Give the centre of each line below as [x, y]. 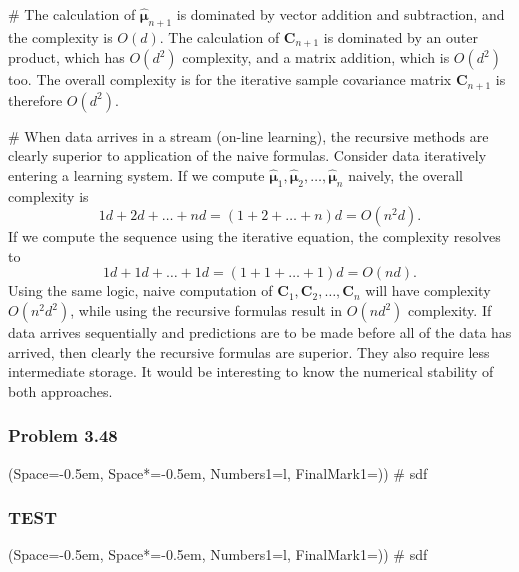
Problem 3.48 [63, 435]
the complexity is [60, 36]
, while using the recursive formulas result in [206, 310]
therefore [35, 99]
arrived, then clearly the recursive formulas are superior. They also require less [249, 351]
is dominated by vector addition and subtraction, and [340, 14]
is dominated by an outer [400, 36]
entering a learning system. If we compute [136, 174]
